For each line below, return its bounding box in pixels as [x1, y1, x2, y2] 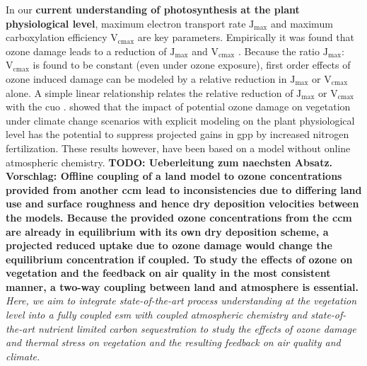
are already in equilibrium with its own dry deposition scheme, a [6, 224, 329, 239]
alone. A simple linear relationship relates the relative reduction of [6, 85, 293, 100]
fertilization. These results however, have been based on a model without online [6, 140, 351, 155]
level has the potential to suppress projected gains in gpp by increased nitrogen [6, 127, 349, 142]
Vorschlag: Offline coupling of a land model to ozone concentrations [6, 168, 342, 183]
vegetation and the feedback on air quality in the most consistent [6, 265, 331, 280]
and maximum [270, 16, 333, 30]
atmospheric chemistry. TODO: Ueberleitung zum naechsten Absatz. [6, 154, 333, 169]
